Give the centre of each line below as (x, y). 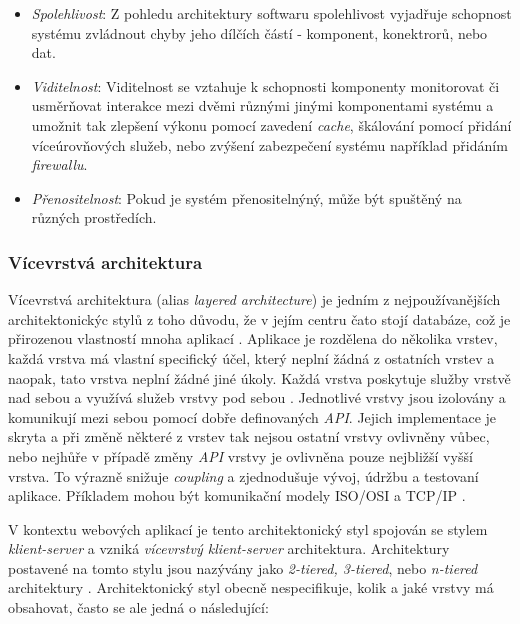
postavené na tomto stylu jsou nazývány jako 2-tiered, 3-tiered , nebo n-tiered (243, 567)
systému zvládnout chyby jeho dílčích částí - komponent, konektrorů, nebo (259, 32)
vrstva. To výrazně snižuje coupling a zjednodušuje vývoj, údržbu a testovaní (243, 475)
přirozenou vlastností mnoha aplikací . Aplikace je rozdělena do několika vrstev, (253, 338)
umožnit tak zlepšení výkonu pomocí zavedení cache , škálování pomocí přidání (271, 124)
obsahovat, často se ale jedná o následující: (138, 607)
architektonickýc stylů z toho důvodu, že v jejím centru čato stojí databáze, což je (259, 318)
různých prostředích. (94, 217)
